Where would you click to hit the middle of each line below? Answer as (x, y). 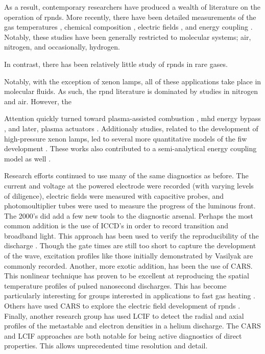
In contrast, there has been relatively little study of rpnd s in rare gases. (116, 64)
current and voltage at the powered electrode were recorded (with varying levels (129, 185)
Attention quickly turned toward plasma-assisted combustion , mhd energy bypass (132, 118)
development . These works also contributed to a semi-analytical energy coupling (130, 148)
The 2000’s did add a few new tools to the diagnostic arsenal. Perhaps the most (129, 215)
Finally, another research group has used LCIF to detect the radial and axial (124, 315)
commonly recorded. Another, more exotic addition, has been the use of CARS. (128, 265)
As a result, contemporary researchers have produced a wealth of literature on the (132, 7)
